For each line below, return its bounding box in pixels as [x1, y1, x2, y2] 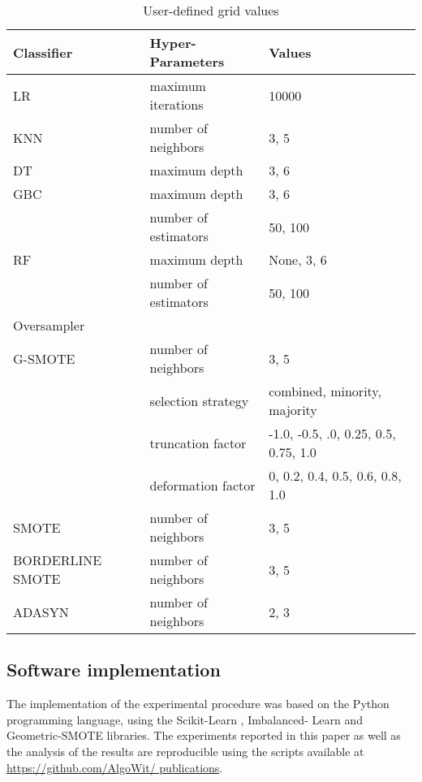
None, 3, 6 [269, 250, 327, 269]
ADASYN [13, 602, 69, 621]
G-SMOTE [13, 348, 75, 368]
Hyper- [149, 33, 196, 52]
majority [269, 400, 317, 419]
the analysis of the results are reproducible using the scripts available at [6, 742, 364, 759]
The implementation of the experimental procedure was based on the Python [6, 695, 390, 712]
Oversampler [13, 316, 85, 335]
